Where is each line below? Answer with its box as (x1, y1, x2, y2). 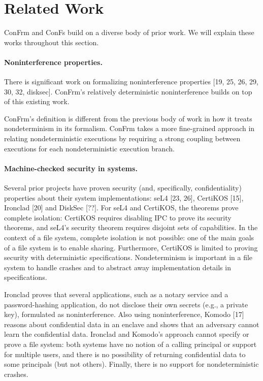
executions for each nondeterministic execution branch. (4, 143, 175, 153)
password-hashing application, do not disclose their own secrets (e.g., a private (4, 299, 248, 309)
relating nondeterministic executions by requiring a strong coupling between (4, 133, 241, 144)
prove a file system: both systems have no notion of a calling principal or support (4, 338, 257, 349)
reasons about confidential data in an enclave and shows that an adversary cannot (4, 319, 259, 329)
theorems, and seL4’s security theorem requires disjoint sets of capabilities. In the (4, 222, 258, 233)
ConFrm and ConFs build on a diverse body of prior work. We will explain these (4, 27, 254, 38)
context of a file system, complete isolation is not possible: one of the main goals (4, 232, 254, 243)
